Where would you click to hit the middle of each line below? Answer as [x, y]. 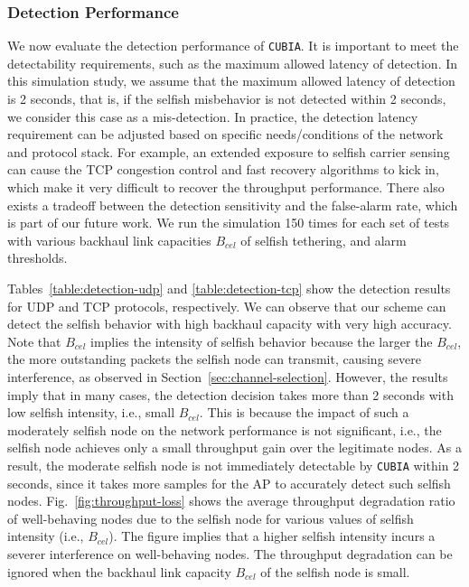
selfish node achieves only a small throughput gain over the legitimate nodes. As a [234, 447]
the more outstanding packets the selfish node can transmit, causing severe [214, 359]
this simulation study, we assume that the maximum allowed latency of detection [231, 81]
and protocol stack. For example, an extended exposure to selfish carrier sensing [229, 151]
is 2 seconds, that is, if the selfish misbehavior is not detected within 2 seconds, [227, 99]
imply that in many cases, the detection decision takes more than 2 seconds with [230, 394]
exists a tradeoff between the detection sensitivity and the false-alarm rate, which [233, 205]
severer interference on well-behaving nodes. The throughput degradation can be [230, 553]
